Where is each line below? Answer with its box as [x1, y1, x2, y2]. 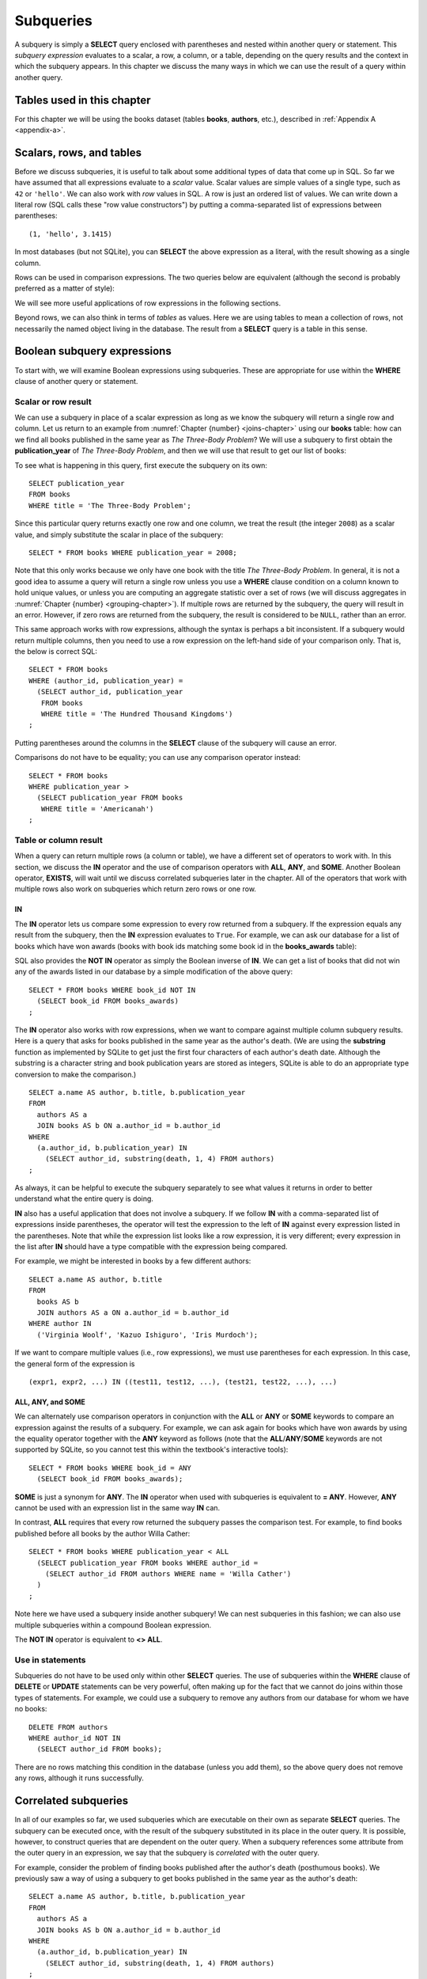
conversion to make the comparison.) [14, 1069, 137, 1079]
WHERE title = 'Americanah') [40, 804, 154, 813]
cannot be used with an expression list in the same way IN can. [14, 1503, 221, 1513]
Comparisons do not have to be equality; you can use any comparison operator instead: [14, 753, 300, 762]
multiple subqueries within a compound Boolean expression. [14, 1620, 212, 1630]
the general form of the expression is [14, 1358, 135, 1369]
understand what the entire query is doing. [14, 1194, 154, 1203]
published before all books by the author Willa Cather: [14, 1529, 191, 1538]
